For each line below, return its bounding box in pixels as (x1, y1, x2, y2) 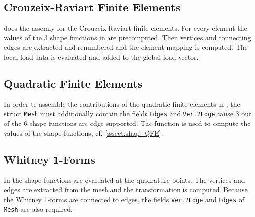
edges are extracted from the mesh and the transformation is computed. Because (4, 185, 248, 195)
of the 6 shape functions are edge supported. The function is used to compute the (4, 118, 251, 128)
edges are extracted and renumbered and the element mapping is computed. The (4, 42, 248, 52)
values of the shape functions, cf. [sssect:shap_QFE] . (4, 127, 163, 138)
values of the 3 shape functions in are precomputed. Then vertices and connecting (4, 32, 251, 42)
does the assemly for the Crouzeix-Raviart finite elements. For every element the (4, 23, 247, 33)
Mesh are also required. (4, 204, 73, 214)
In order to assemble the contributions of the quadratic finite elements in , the (4, 98, 240, 109)
